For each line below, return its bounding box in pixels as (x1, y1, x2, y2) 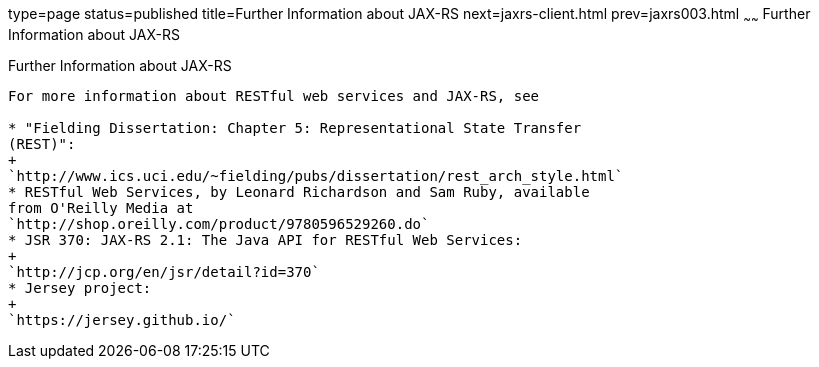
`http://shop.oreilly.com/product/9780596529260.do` (8, 215, 430, 232)
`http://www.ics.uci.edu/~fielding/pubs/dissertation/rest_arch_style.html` (8, 167, 624, 184)
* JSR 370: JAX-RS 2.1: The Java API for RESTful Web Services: (8, 231, 523, 248)
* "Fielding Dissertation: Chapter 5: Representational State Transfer (8, 119, 582, 136)
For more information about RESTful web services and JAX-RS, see (8, 87, 540, 104)
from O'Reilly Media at (8, 199, 194, 216)
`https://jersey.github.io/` (8, 311, 236, 328)
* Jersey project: (8, 279, 152, 296)
